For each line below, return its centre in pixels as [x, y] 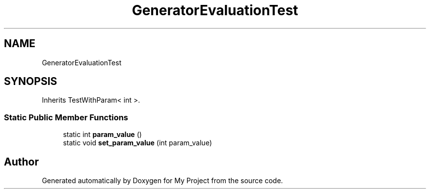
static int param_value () [102, 135]
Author [21, 162]
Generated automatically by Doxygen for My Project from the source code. [162, 181]
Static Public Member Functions [66, 117]
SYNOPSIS [31, 82]
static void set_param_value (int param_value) [137, 143]
